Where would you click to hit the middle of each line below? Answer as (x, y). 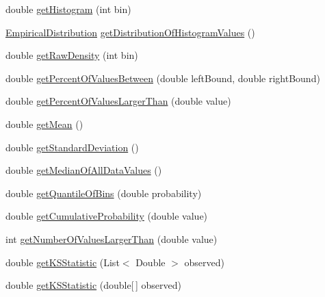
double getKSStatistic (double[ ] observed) (93, 285)
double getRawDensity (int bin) (72, 55)
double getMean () (44, 124)
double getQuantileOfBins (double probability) (104, 193)
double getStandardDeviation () (72, 147)
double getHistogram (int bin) (68, 9)
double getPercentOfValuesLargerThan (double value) (118, 101)
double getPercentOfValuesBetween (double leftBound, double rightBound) (163, 78)
